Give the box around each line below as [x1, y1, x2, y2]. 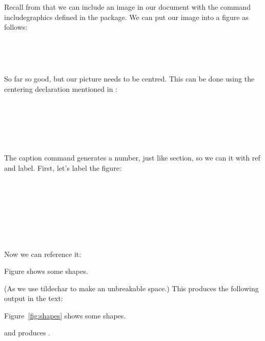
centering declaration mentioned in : [4, 83, 117, 94]
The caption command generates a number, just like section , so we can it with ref [4, 152, 260, 163]
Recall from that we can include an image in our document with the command [4, 2, 251, 12]
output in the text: [4, 293, 63, 304]
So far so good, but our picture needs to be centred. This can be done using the [4, 73, 255, 84]
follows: [4, 22, 28, 32]
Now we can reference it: [4, 248, 81, 259]
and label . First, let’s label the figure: [4, 162, 121, 173]
